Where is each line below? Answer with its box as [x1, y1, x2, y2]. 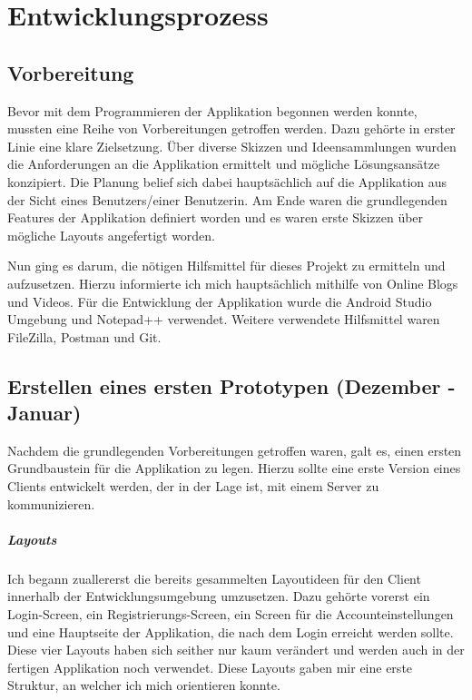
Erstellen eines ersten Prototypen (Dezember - [7, 371, 456, 399]
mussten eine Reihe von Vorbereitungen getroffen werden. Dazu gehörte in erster [7, 119, 456, 138]
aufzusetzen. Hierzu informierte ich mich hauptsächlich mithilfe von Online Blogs [7, 273, 458, 292]
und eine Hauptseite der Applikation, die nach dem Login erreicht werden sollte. [7, 622, 454, 641]
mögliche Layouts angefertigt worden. [7, 225, 216, 244]
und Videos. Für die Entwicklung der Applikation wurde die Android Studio [7, 291, 432, 311]
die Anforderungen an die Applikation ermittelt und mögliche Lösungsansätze [7, 154, 440, 173]
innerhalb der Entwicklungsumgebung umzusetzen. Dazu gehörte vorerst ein [7, 587, 430, 606]
